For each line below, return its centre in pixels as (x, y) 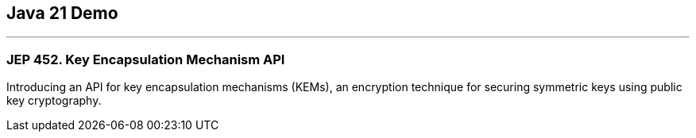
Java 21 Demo (62, 13)
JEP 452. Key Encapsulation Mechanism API (146, 59)
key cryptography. (54, 101)
